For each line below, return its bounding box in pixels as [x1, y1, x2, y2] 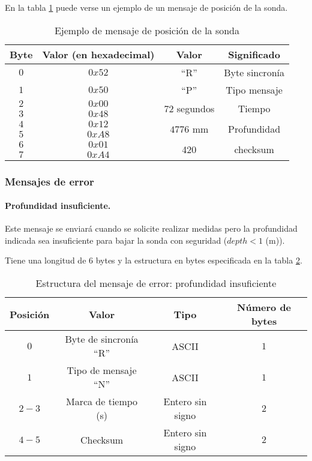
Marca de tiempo [65, 394, 138, 409]
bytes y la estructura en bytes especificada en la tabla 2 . [95, 254, 302, 267]
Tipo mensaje [226, 82, 283, 97]
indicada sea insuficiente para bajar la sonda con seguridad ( [5, 234, 227, 246]
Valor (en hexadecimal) [42, 47, 155, 61]
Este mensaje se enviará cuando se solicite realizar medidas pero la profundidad [5, 222, 298, 235]
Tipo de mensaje [67, 363, 137, 378]
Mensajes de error [5, 173, 94, 188]
